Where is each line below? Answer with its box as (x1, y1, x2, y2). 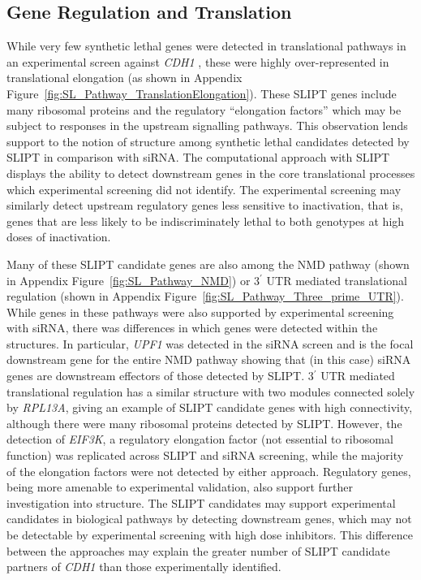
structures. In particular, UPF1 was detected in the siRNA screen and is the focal (6, 335, 414, 352)
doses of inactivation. (6, 228, 111, 245)
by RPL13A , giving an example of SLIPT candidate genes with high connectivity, (6, 399, 413, 416)
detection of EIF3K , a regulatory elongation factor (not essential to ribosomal (6, 431, 393, 448)
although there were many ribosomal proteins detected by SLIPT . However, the (6, 414, 402, 431)
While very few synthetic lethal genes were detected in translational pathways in (6, 37, 406, 54)
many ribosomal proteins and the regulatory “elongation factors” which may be (6, 101, 402, 118)
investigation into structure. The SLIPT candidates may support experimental (6, 494, 396, 511)
